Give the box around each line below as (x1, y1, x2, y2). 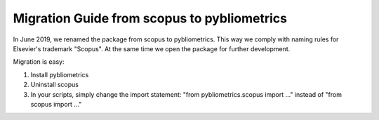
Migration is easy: (13, 58, 65, 66)
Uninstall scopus (30, 81, 79, 89)
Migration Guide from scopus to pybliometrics (13, 11, 288, 26)
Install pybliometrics (30, 70, 89, 79)
